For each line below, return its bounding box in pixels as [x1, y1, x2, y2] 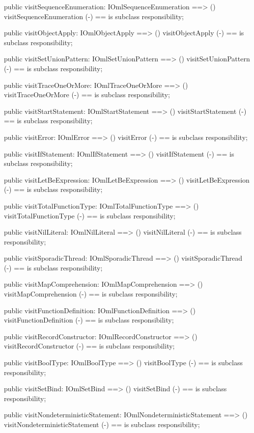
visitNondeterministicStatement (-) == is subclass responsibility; [4, 419, 200, 429]
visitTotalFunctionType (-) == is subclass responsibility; [4, 210, 175, 220]
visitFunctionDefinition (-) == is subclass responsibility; [4, 315, 174, 325]
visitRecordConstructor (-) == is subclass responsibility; [4, 341, 175, 351]
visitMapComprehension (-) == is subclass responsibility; [4, 289, 178, 299]
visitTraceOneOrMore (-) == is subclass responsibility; [4, 89, 170, 100]
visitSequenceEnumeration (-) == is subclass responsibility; [4, 11, 184, 21]
